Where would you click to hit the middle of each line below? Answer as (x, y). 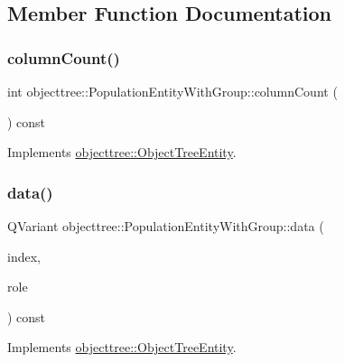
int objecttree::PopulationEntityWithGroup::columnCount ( (172, 91)
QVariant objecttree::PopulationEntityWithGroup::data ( (166, 226)
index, (24, 256)
